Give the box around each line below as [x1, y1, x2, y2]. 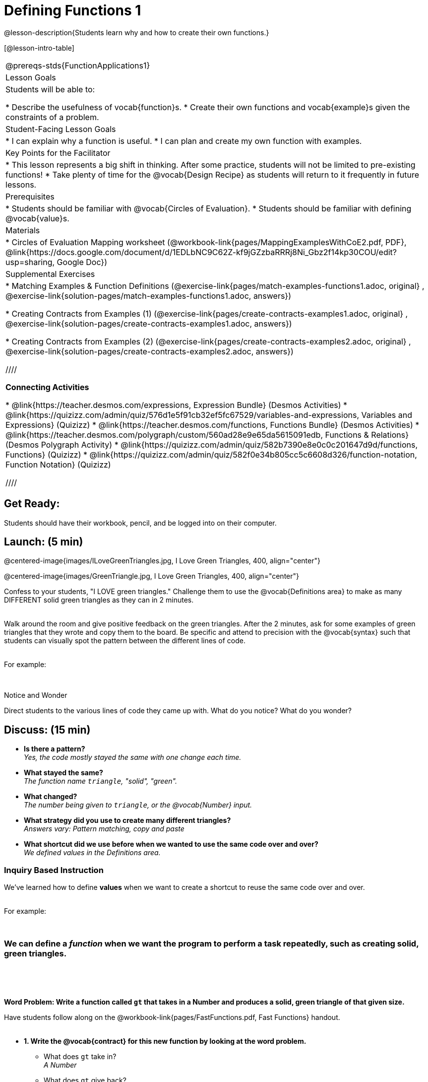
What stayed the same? [24, 768, 103, 777]
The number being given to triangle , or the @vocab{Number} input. [24, 801, 252, 810]
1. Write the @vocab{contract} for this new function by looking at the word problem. [24, 1036, 306, 1045]
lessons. [5, 179, 37, 190]
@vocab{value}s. [5, 213, 69, 223]
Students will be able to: [5, 84, 95, 94]
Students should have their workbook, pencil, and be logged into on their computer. [4, 518, 277, 527]
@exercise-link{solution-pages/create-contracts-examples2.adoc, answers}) [5, 346, 294, 356]
